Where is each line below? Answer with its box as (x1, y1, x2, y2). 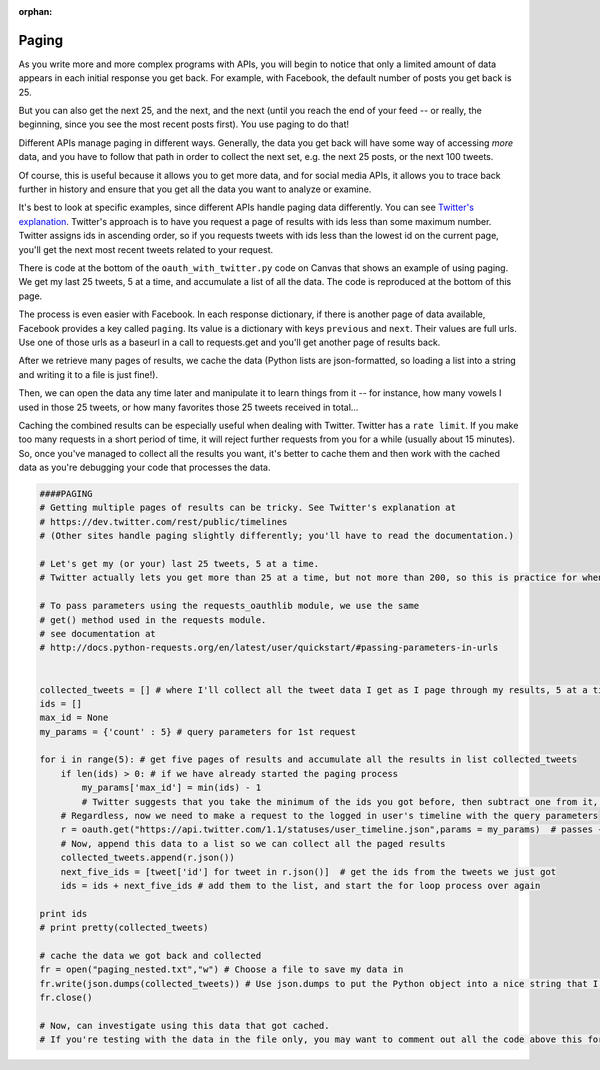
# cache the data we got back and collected (39, 950, 262, 961)
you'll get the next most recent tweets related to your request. (18, 243, 274, 255)
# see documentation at (39, 628, 157, 639)
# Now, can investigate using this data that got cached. (39, 1020, 330, 1031)
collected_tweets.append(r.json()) (60, 852, 235, 864)
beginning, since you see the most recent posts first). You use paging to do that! (18, 118, 350, 130)
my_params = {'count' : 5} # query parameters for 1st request (39, 726, 357, 737)
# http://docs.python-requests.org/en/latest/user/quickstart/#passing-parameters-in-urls (39, 642, 499, 654)
